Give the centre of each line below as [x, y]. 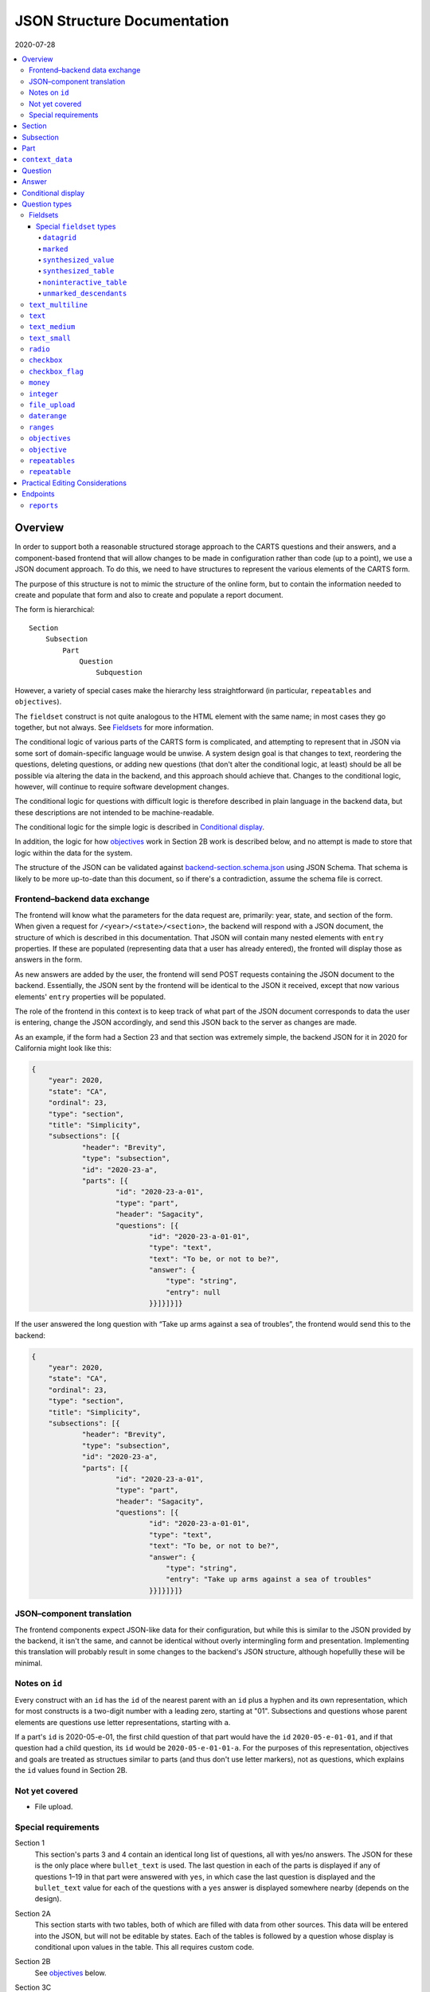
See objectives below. [70, 1973]
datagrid [60, 238]
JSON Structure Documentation [122, 21]
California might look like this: [63, 1049]
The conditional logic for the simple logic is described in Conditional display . [140, 827]
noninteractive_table [85, 282]
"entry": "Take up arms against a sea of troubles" [269, 1579]
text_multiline [59, 304]
